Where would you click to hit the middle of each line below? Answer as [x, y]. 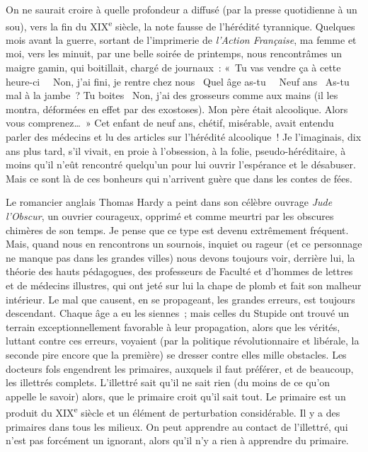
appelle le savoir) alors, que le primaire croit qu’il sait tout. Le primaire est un [176, 396]
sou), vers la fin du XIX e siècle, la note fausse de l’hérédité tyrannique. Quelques [180, 25]
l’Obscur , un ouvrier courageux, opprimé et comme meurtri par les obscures [170, 215]
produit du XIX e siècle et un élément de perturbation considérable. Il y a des [173, 411]
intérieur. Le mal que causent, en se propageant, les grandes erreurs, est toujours [180, 299]
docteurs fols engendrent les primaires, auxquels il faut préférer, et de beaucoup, [180, 368]
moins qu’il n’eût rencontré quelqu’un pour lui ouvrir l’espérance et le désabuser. [181, 164]
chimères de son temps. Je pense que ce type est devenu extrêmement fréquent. [177, 230]
